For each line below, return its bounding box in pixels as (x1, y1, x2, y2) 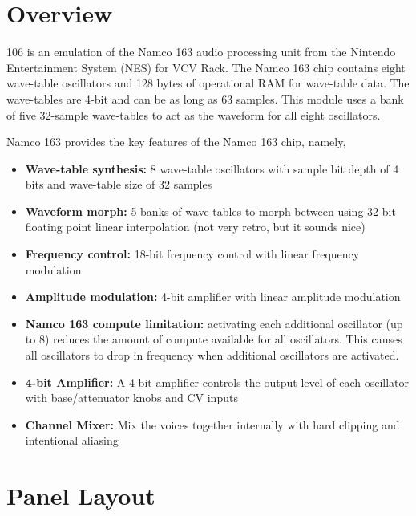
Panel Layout (6, 479, 155, 512)
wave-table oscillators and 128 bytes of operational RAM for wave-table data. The (6, 75, 410, 91)
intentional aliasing (25, 432, 119, 449)
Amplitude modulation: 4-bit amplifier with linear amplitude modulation (25, 288, 401, 305)
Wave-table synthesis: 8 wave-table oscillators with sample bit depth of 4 (25, 160, 399, 177)
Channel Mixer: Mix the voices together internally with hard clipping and (25, 416, 400, 433)
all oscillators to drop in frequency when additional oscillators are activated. (25, 347, 399, 364)
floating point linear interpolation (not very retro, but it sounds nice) (25, 218, 366, 235)
